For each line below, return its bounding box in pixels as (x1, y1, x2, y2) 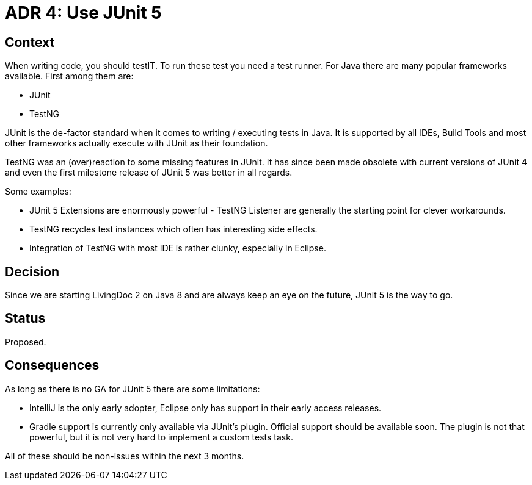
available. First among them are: (5, 71, 134, 82)
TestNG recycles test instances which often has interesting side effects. (29, 224, 318, 235)
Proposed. (5, 336, 46, 347)
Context (5, 34, 55, 50)
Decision (5, 264, 60, 279)
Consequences (5, 357, 100, 373)
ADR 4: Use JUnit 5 (5, 2, 162, 23)
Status (5, 311, 46, 326)
